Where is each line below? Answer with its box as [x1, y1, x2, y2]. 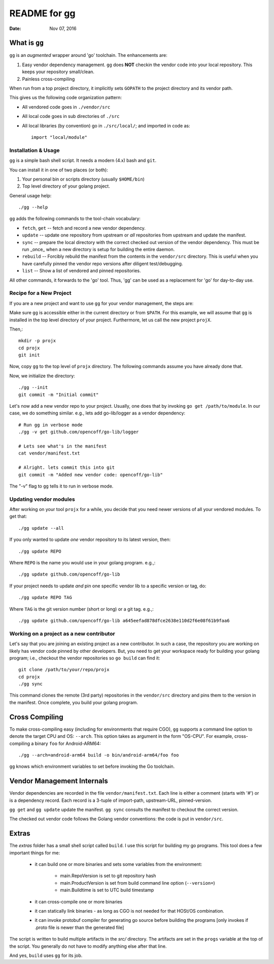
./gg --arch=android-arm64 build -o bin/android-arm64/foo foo [18, 752, 179, 758]
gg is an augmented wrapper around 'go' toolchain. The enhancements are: [9, 52, 167, 58]
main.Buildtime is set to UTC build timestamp [60, 887, 154, 893]
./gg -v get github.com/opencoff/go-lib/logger [18, 429, 139, 435]
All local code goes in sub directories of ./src [22, 113, 120, 119]
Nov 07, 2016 [49, 25, 77, 32]
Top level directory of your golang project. [22, 183, 110, 189]
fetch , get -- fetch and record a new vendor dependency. [22, 225, 146, 231]
